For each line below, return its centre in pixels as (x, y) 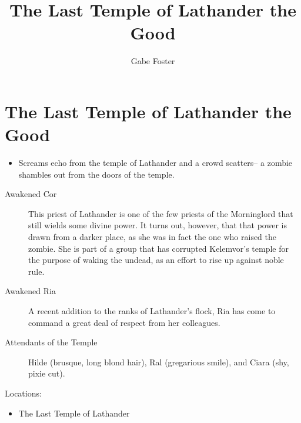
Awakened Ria (30, 291)
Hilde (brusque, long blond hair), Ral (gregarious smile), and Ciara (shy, (159, 362)
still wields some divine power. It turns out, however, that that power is (158, 225)
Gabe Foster (153, 61)
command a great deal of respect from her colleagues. (124, 322)
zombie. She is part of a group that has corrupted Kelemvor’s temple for (159, 248)
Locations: (23, 393)
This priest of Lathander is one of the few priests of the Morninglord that (161, 213)
